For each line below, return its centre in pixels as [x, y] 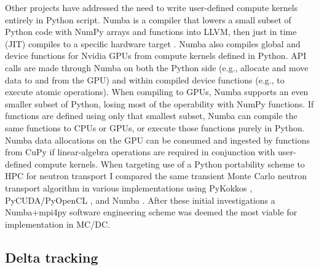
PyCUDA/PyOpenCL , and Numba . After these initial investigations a [140, 200]
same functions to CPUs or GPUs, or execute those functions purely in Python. [155, 127]
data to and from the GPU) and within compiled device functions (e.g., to [145, 79]
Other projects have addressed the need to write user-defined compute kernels [152, 7]
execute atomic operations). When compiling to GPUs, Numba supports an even [157, 92]
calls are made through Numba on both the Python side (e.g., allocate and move [157, 67]
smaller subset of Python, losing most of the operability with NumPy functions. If [159, 103]
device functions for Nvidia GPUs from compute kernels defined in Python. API [156, 56]
